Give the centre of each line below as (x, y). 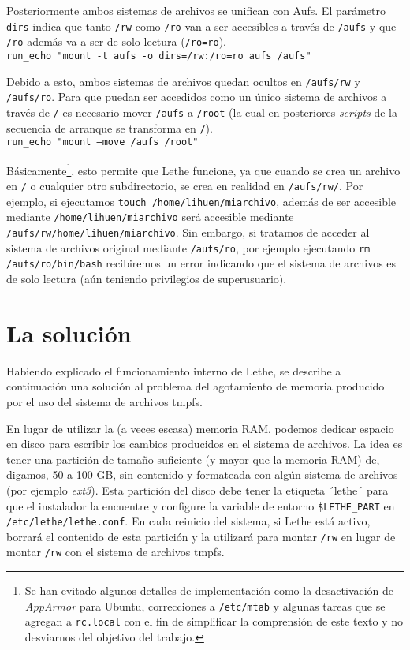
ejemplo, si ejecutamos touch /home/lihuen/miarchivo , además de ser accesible (201, 201)
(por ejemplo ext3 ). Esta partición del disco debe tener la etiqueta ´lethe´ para (198, 489)
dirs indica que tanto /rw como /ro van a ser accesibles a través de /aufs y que (201, 26)
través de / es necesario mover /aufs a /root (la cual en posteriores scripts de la (202, 112)
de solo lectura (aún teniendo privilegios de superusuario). (147, 279)
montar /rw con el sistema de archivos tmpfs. (116, 552)
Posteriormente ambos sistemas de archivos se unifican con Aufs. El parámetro (196, 10)
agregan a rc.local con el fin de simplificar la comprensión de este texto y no (214, 621)
